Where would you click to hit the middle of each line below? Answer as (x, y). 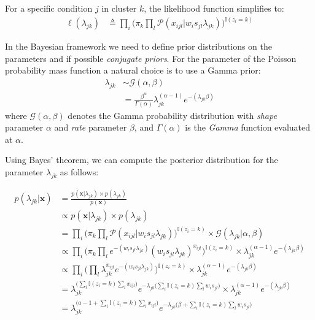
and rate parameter (91, 127)
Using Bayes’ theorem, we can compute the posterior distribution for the (142, 160)
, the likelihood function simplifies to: (214, 8)
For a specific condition (49, 8)
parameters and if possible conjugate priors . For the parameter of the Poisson (151, 58)
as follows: (79, 171)
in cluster (119, 8)
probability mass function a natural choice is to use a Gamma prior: (133, 70)
